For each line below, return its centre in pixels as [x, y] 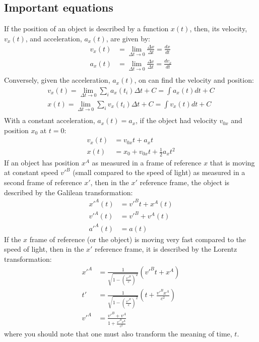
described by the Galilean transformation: [69, 192]
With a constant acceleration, [50, 120]
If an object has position [42, 162]
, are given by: [128, 38]
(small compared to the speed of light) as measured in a [159, 172]
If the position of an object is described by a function [86, 28]
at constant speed [31, 172]
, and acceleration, [54, 38]
